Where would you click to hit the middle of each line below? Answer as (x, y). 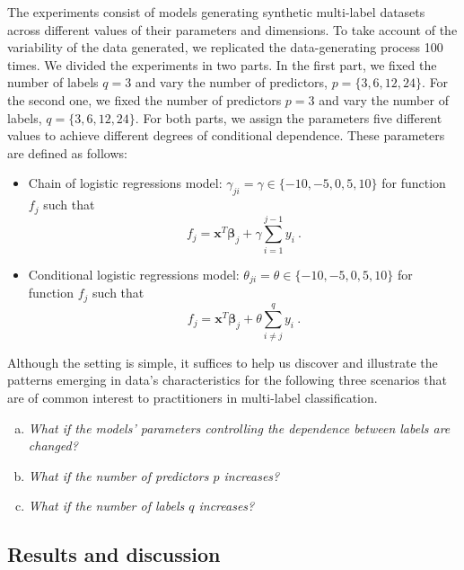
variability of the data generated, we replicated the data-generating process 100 (225, 47)
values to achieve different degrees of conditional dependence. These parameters (226, 135)
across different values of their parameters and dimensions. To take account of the (232, 29)
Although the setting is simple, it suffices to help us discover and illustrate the (223, 362)
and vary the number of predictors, (232, 82)
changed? (53, 445)
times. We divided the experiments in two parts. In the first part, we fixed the (222, 64)
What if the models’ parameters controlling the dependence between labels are (239, 427)
